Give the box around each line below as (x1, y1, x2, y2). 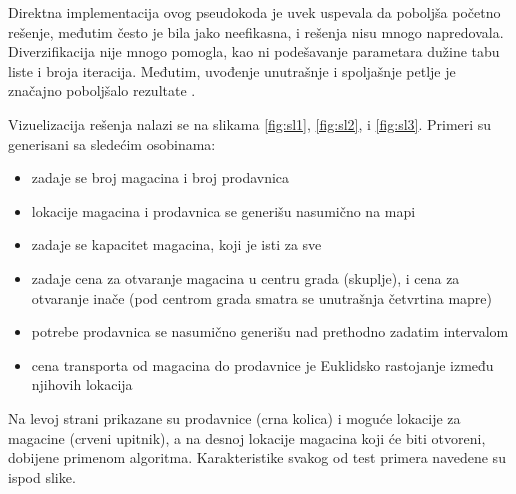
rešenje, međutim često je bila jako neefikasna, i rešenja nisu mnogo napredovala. (8, 21, 504, 42)
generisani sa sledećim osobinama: (8, 133, 216, 154)
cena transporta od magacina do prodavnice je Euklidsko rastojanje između (31, 354, 494, 375)
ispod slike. (8, 466, 76, 487)
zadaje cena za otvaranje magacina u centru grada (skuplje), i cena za (31, 267, 460, 288)
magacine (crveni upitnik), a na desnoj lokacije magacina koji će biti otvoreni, (8, 427, 486, 448)
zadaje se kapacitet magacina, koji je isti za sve (31, 234, 322, 255)
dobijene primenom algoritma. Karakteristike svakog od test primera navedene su (8, 447, 506, 468)
